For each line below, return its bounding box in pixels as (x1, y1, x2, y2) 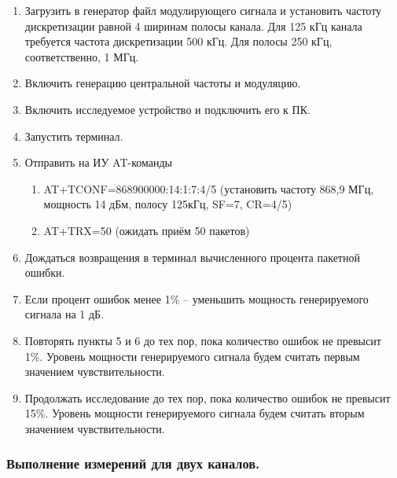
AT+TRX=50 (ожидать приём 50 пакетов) (43, 222, 250, 238)
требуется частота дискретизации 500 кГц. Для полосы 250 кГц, (24, 33, 333, 50)
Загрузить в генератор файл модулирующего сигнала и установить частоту (24, 2, 382, 18)
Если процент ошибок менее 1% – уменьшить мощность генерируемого (24, 290, 369, 307)
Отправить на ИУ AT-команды (24, 154, 172, 171)
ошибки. (24, 264, 65, 281)
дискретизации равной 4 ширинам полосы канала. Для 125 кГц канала (24, 17, 362, 34)
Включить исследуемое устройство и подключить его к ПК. (24, 101, 311, 117)
